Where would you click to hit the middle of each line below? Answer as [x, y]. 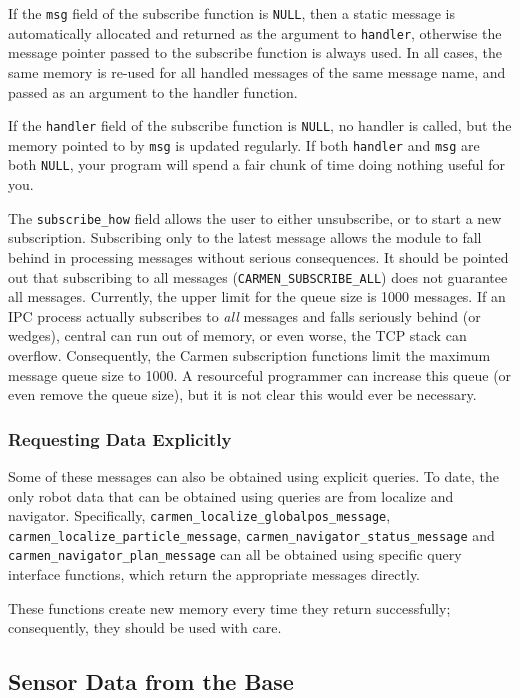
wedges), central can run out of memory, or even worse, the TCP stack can [237, 335]
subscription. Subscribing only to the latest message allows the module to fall [245, 237]
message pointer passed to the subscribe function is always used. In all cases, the [255, 52]
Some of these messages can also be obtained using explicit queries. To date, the [253, 475]
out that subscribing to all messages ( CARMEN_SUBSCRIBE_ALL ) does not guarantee [258, 276]
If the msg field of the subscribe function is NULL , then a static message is [231, 13]
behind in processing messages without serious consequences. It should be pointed [258, 256]
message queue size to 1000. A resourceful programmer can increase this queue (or [260, 374]
